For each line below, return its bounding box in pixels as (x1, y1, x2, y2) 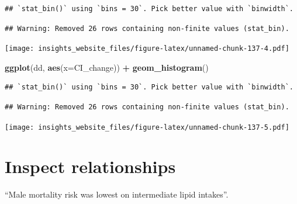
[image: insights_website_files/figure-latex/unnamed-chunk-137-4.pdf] (5, 44, 289, 53)
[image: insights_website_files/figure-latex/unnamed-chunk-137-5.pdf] (5, 123, 289, 132)
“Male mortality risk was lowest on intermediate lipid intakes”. (5, 188, 229, 200)
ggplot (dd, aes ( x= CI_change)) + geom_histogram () (5, 61, 209, 73)
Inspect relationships (5, 154, 176, 178)
